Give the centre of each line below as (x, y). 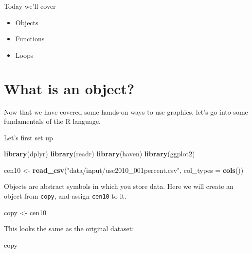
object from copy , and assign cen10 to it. (65, 196)
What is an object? (69, 88)
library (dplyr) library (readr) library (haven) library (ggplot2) (99, 154)
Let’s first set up (28, 137)
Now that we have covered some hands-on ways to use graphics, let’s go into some (126, 111)
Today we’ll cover (30, 6)
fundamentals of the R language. (53, 121)
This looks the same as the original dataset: (69, 228)
